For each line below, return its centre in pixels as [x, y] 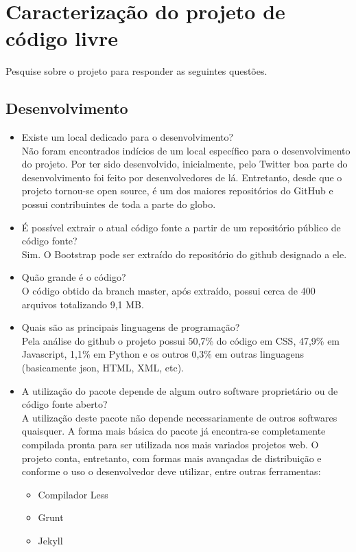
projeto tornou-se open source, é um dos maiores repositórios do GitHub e [177, 191]
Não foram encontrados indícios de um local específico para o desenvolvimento [186, 150]
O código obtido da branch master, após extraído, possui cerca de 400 [168, 291]
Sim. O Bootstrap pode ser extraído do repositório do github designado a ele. [184, 254]
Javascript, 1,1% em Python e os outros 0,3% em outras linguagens [163, 354]
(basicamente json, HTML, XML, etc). [103, 368]
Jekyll [50, 540]
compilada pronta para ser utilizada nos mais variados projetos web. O [170, 444]
